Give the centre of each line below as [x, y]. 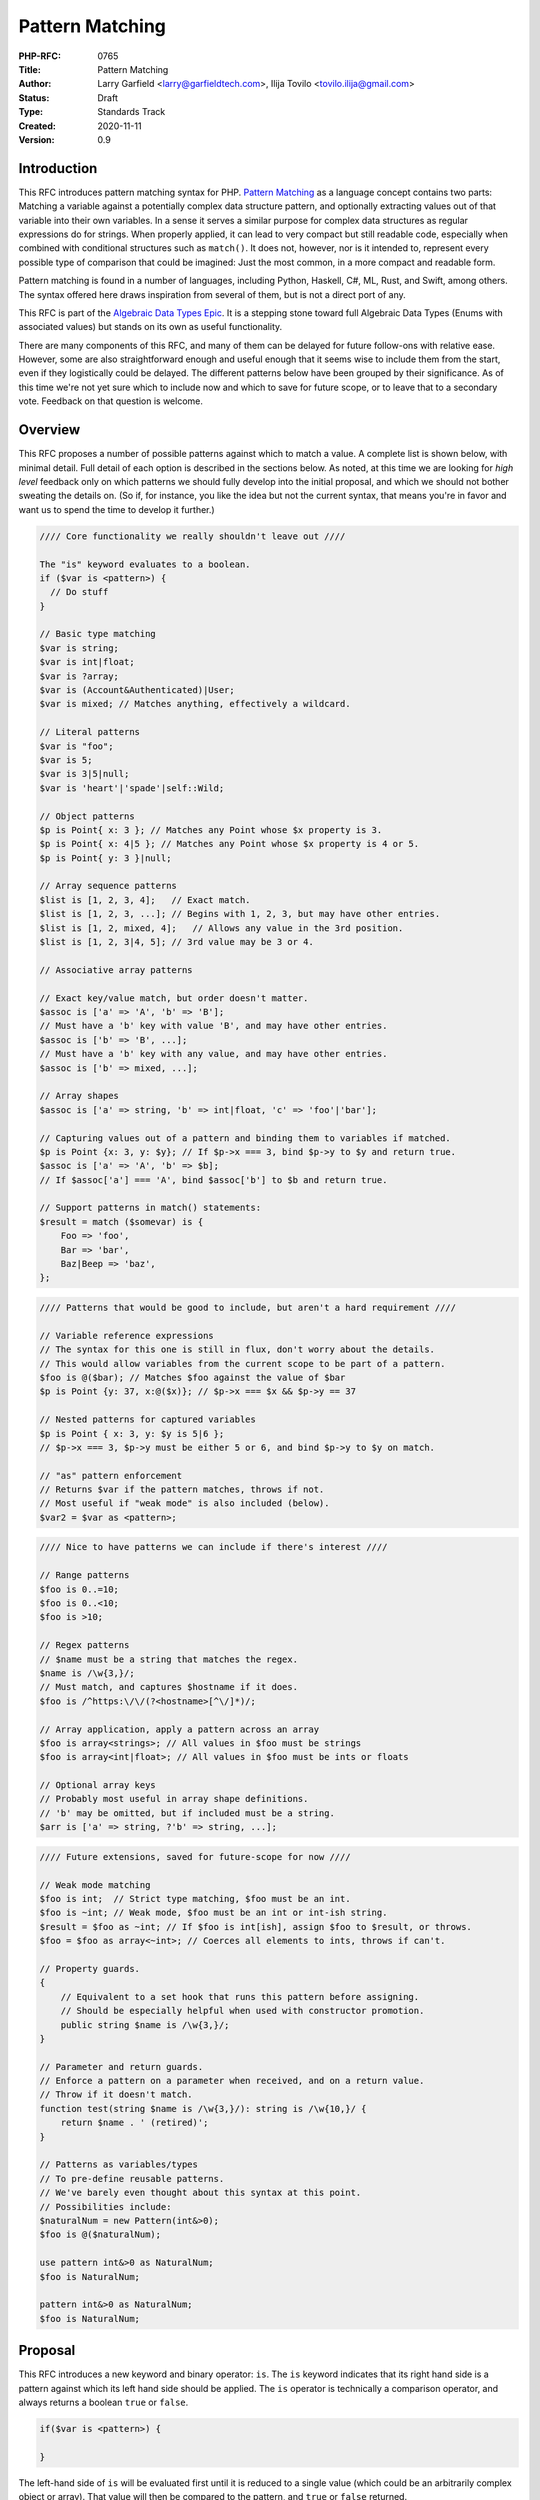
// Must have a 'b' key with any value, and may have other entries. [213, 1054]
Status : [34, 97]
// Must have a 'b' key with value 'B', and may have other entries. [213, 1026]
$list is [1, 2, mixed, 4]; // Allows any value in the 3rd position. [221, 928]
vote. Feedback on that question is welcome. [111, 401]
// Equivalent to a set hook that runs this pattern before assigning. [240, 1996]
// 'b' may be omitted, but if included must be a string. [187, 1813]
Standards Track [131, 112]
